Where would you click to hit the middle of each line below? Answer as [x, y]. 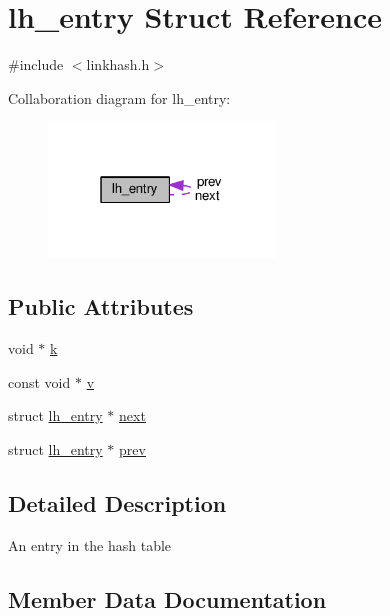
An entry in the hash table [90, 544]
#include [36, 64]
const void [39, 381]
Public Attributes [101, 306]
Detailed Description [117, 502]
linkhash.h [118, 64]
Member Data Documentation [167, 598]
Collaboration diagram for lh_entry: [119, 97]
